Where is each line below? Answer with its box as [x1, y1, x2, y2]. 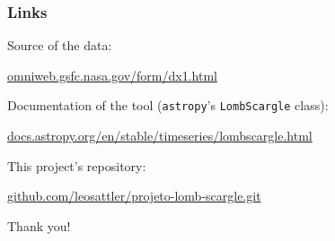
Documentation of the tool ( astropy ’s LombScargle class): [7, 96, 329, 115]
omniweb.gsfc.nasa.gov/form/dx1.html [7, 65, 217, 84]
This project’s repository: [7, 156, 146, 175]
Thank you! [7, 216, 71, 235]
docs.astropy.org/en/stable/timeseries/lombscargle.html [7, 126, 313, 145]
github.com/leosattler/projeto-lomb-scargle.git [7, 186, 261, 205]
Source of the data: [7, 36, 112, 55]
